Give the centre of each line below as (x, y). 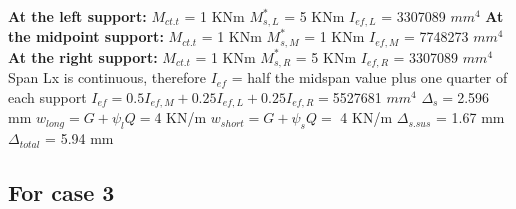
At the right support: (83, 56)
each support (47, 96)
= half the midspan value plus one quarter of (369, 77)
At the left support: (77, 16)
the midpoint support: (86, 36)
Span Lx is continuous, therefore (107, 77)
